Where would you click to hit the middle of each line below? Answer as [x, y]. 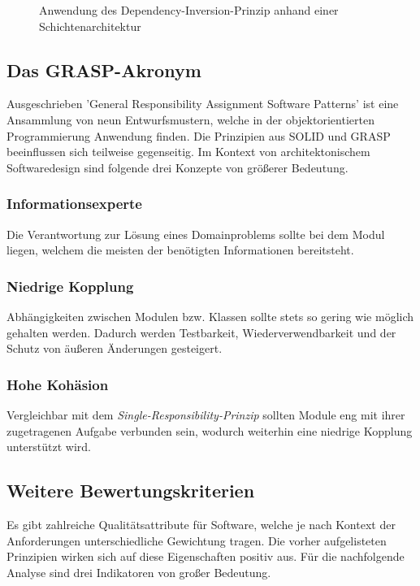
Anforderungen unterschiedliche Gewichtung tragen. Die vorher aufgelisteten [197, 540]
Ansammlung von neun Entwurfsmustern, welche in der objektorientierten [191, 119]
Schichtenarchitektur [90, 26]
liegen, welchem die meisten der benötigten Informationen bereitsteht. [180, 250]
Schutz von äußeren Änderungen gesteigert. [115, 348]
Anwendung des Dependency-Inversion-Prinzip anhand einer [189, 10]
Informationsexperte [74, 204]
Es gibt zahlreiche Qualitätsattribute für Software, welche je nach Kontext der [201, 524]
